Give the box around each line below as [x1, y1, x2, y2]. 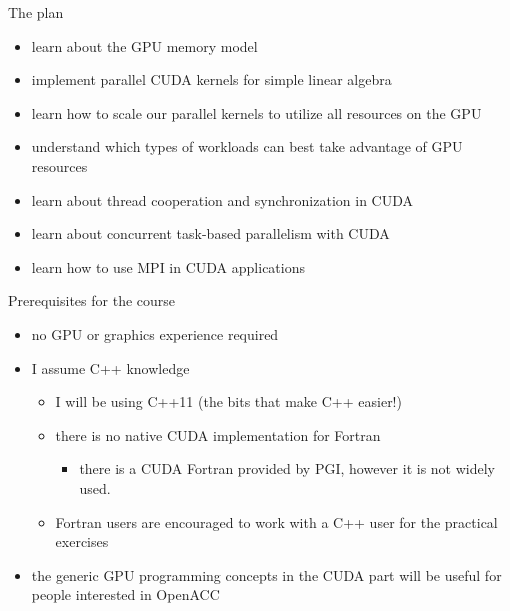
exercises [55, 531, 109, 552]
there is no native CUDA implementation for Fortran [55, 424, 381, 445]
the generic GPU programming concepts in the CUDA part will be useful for [31, 564, 502, 585]
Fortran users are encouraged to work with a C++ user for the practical [55, 511, 498, 532]
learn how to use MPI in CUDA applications [31, 256, 305, 277]
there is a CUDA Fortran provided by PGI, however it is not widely [79, 458, 495, 479]
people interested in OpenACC [31, 584, 220, 605]
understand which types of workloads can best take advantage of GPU [31, 136, 463, 157]
